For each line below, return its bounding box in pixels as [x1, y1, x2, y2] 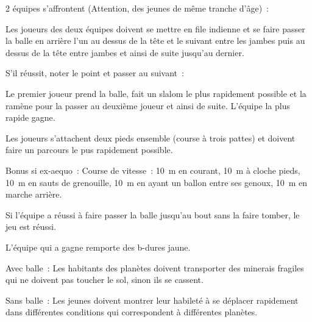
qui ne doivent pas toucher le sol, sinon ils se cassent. [5, 273, 204, 286]
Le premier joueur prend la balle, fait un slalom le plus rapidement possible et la [5, 87, 307, 99]
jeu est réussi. [5, 220, 57, 233]
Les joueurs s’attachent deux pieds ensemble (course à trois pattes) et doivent [5, 131, 296, 144]
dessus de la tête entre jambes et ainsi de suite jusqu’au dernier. [5, 46, 244, 59]
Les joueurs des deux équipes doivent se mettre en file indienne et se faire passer [5, 22, 305, 35]
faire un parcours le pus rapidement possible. [5, 143, 173, 156]
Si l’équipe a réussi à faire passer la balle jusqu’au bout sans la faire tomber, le [5, 208, 300, 221]
